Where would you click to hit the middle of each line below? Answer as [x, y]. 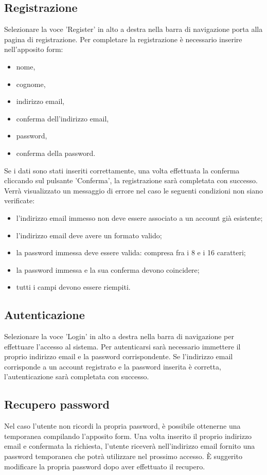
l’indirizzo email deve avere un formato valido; [89, 235]
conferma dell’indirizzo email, [63, 118]
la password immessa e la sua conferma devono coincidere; [108, 269]
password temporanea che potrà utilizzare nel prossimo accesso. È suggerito [123, 456]
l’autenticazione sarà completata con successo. [77, 376]
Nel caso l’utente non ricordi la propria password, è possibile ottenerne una [122, 426]
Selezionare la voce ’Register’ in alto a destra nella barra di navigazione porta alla [133, 29]
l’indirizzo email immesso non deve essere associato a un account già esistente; [139, 217]
